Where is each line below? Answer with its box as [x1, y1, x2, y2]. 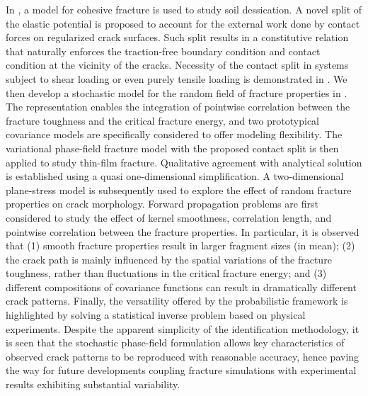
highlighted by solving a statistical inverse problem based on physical [6, 307, 306, 322]
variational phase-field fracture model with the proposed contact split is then [6, 140, 339, 155]
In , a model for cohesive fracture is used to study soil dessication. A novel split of [6, 2, 362, 16]
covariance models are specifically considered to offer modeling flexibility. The [6, 127, 343, 142]
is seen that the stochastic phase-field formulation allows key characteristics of [6, 335, 345, 350]
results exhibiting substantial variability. [6, 377, 180, 392]
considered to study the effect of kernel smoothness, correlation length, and [6, 210, 332, 225]
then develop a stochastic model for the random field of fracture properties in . [6, 85, 347, 100]
